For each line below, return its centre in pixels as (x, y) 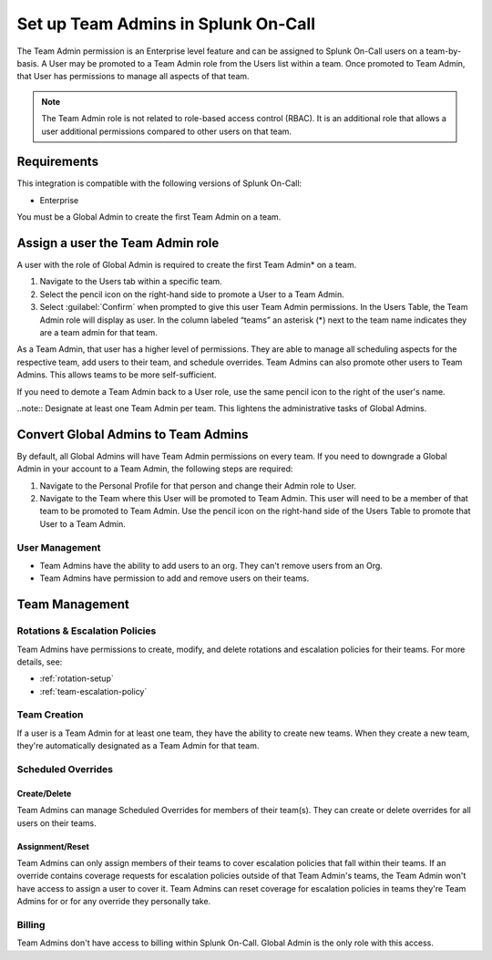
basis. (28, 63)
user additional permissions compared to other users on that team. (166, 131)
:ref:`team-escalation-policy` (93, 691)
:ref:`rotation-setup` (77, 678)
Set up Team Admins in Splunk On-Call (166, 24)
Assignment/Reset (53, 846)
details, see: (40, 662)
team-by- (444, 51)
